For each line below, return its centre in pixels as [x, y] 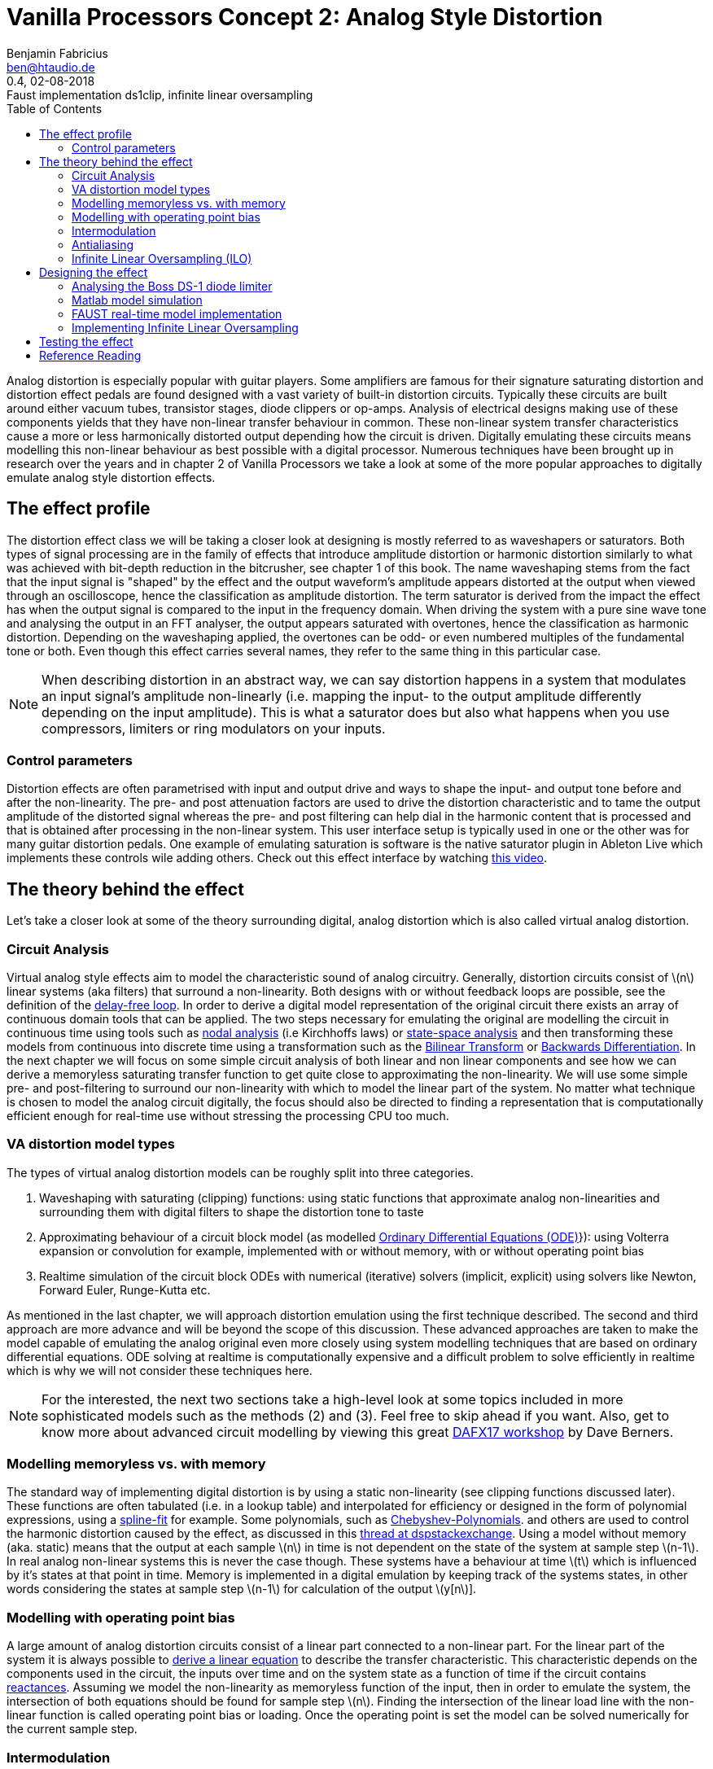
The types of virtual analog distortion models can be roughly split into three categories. [240, 1172]
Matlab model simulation [137, 300]
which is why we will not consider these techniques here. [160, 1370]
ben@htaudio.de [51, 67]
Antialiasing [103, 244]
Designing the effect [94, 272]
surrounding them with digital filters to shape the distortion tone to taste [232, 1211]
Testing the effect [86, 341]
